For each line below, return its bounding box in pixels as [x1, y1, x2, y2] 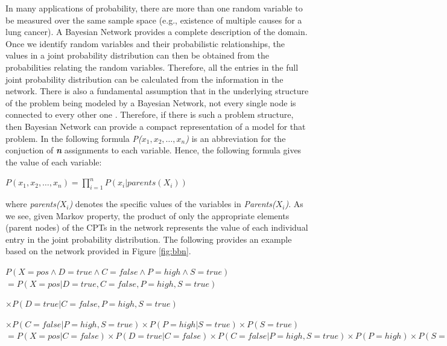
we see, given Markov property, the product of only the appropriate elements [5, 209, 290, 222]
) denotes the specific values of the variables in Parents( [69, 197, 276, 210]
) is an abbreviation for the [185, 132, 286, 144]
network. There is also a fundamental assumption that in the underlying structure [5, 85, 309, 97]
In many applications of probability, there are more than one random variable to [5, 2, 303, 14]
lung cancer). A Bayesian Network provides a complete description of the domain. [5, 25, 308, 38]
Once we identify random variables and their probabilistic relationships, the [5, 37, 285, 50]
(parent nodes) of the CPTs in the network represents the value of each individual [5, 221, 308, 234]
